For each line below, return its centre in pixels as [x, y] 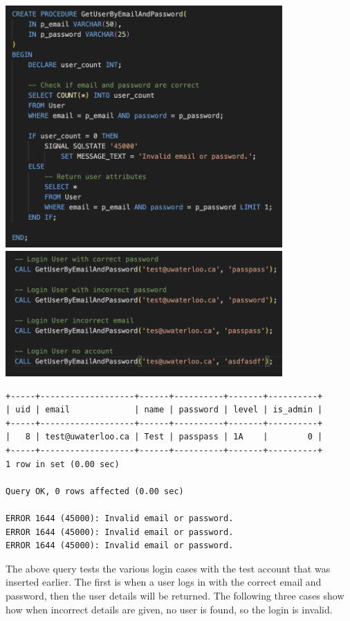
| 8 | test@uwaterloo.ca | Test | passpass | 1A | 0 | [164, 437]
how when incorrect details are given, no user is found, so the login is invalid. [169, 609]
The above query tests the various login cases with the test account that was [168, 568]
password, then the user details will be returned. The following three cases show [175, 595]
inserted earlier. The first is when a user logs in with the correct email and [164, 582]
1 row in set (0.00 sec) [63, 464]
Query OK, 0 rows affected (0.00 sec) [95, 491]
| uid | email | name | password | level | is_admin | [164, 410]
